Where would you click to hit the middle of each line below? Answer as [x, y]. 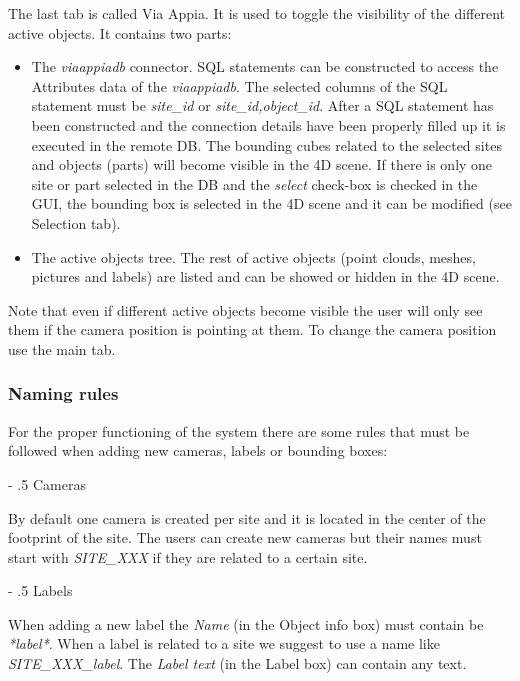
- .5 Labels [40, 590]
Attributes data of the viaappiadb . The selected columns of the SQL [239, 85]
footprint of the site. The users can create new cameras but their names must [245, 537]
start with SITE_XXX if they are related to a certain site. [188, 556]
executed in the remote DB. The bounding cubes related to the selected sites [266, 144]
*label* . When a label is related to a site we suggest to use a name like [224, 643]
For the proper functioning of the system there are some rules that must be [239, 430]
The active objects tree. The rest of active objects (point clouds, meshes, [253, 256]
